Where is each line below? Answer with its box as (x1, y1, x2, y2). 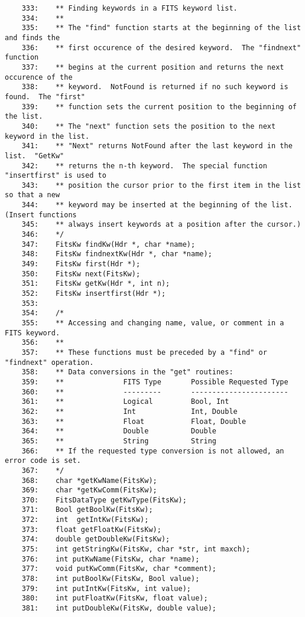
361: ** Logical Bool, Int (21, 397, 229, 406)
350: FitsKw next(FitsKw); (21, 269, 141, 278)
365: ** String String (21, 436, 216, 445)
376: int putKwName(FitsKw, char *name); (21, 554, 200, 563)
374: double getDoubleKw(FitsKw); (21, 535, 170, 544)
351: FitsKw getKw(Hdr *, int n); (21, 279, 170, 288)
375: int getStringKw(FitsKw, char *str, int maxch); (21, 545, 251, 554)
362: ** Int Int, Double (21, 407, 238, 416)
